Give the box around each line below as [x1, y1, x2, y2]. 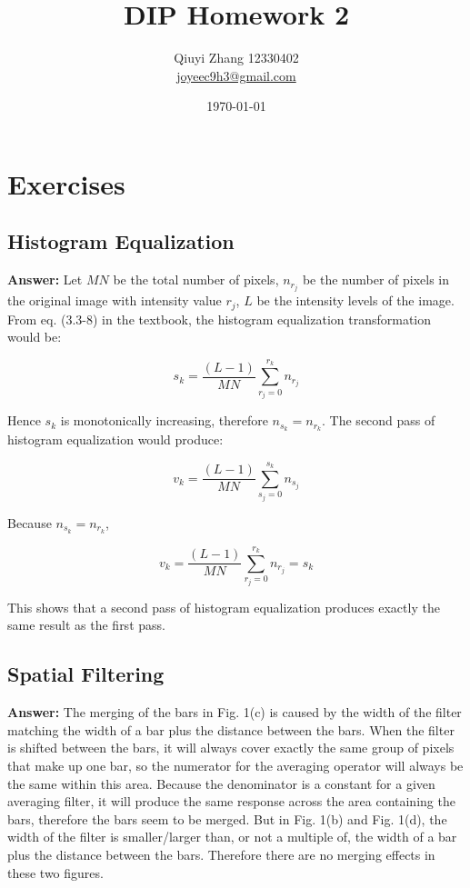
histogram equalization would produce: [7, 430, 224, 449]
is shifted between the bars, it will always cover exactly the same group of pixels [7, 738, 455, 757]
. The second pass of [322, 411, 435, 430]
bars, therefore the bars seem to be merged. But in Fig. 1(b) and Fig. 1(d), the [7, 809, 447, 828]
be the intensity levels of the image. [256, 291, 455, 310]
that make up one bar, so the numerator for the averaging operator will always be [7, 756, 464, 775]
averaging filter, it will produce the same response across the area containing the [7, 792, 455, 811]
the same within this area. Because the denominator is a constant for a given [7, 773, 435, 793]
